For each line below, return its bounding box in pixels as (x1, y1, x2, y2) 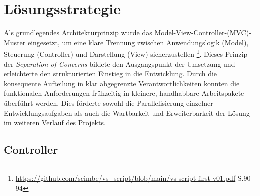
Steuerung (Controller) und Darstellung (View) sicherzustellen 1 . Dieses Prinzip (4, 47, 248, 59)
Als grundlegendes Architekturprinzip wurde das (4, 27, 152, 38)
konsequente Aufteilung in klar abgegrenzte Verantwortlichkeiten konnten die (4, 78, 240, 88)
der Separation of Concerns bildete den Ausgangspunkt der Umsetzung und (4, 58, 235, 69)
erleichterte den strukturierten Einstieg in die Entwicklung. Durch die (4, 68, 217, 79)
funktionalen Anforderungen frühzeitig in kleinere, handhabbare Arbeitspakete (4, 88, 244, 98)
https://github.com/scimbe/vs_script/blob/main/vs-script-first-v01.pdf (15, 172, 236, 183)
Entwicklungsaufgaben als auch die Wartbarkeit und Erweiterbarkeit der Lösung (4, 107, 250, 118)
